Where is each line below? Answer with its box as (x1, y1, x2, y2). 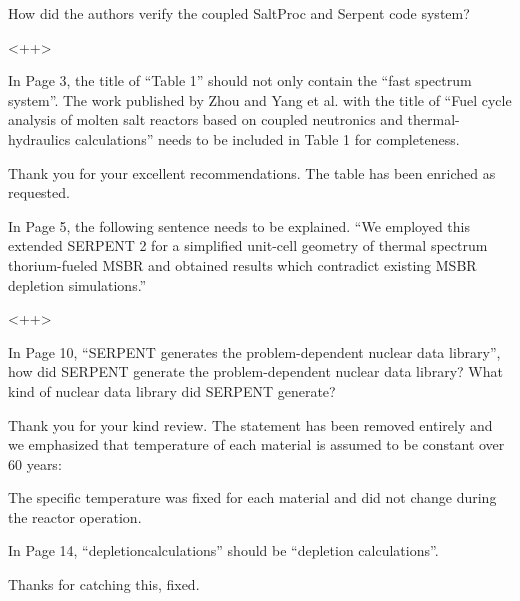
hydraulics (8, 128, 71, 149)
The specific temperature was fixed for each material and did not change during (8, 487, 497, 508)
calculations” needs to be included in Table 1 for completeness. (75, 128, 460, 149)
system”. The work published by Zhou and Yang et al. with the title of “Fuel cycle (8, 89, 512, 110)
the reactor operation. (8, 506, 142, 527)
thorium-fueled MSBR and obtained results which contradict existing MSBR (8, 254, 477, 275)
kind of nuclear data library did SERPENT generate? (8, 380, 336, 401)
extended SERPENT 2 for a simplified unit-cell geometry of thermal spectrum (8, 235, 488, 256)
